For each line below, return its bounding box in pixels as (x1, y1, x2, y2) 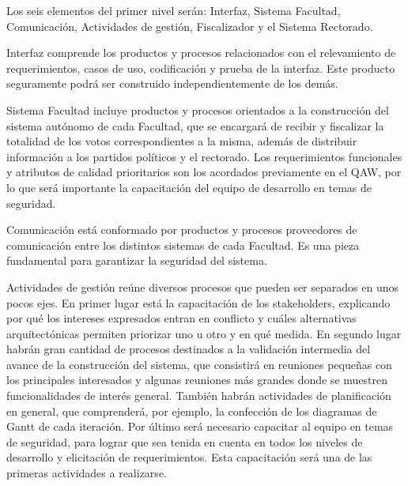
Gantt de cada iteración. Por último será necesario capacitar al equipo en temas (6, 418, 394, 435)
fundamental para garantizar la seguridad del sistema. (6, 252, 267, 269)
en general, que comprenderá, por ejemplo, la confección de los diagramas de (6, 402, 377, 419)
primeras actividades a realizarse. (6, 465, 167, 481)
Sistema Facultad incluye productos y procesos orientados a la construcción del (6, 101, 389, 118)
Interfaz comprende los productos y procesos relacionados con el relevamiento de (6, 44, 396, 61)
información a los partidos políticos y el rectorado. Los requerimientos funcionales (6, 148, 402, 164)
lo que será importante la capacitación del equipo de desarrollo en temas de (6, 179, 372, 195)
